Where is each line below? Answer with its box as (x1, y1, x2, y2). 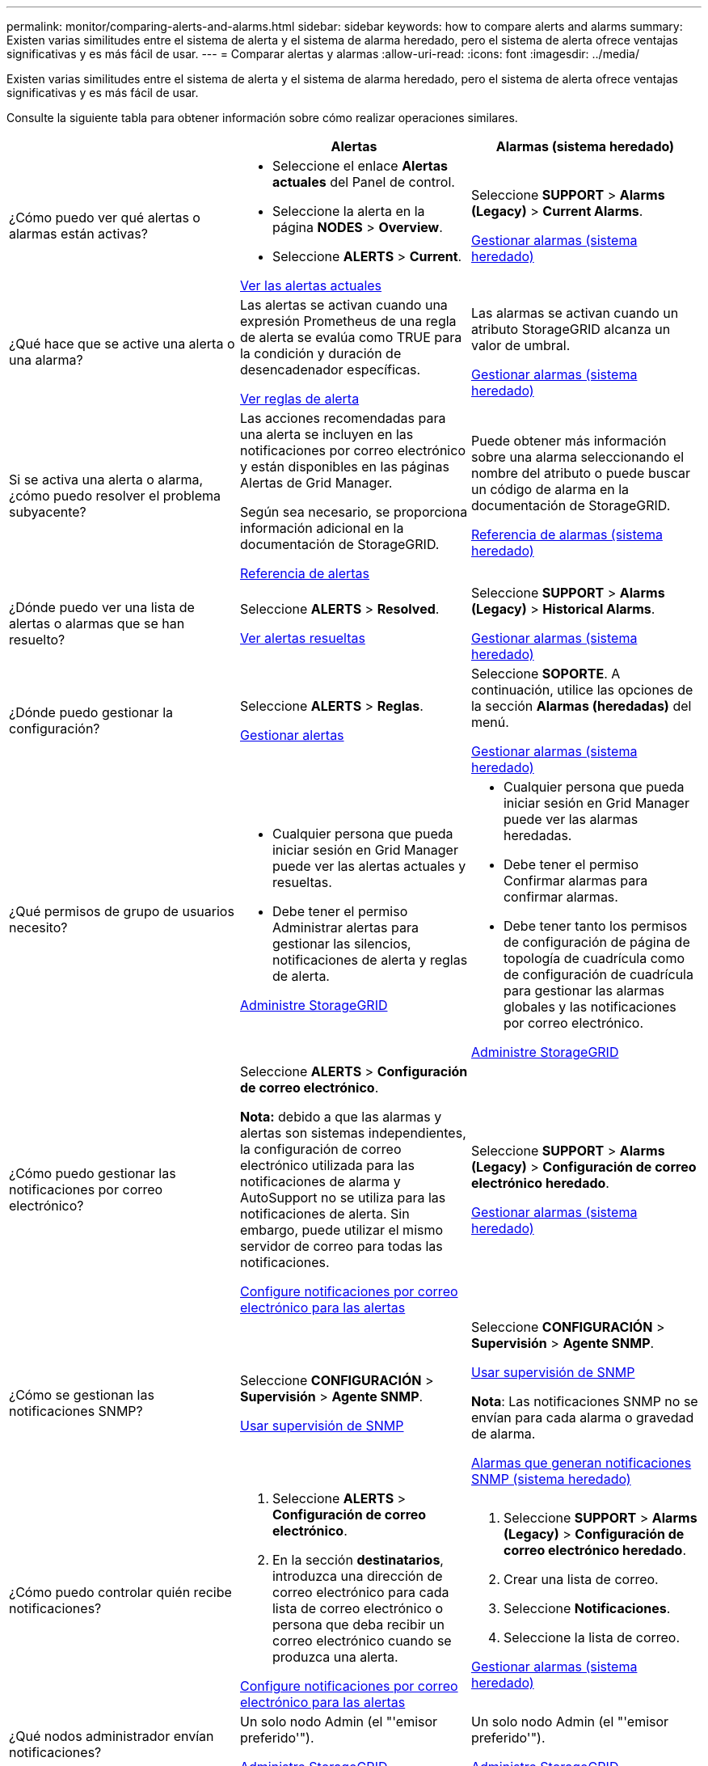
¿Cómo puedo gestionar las (9, 1165, 176, 1181)
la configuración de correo (239, 1141, 402, 1157)
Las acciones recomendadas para (239, 410, 446, 426)
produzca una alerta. (272, 1649, 398, 1665)
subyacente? (9, 504, 86, 520)
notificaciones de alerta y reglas (272, 952, 468, 968)
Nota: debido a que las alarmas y (239, 1109, 442, 1125)
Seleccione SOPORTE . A (470, 665, 621, 682)
